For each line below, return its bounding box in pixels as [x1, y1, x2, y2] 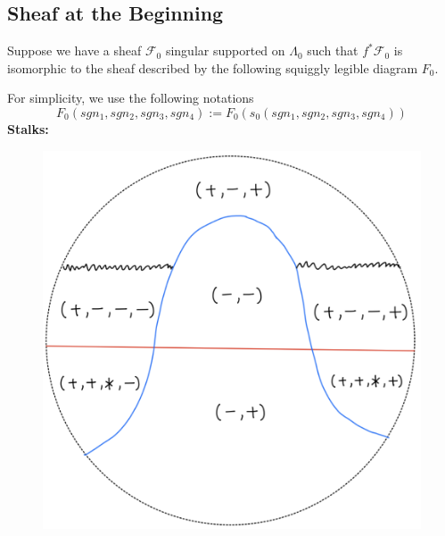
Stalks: [7, 119, 49, 138]
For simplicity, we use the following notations [7, 88, 254, 107]
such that [307, 41, 358, 60]
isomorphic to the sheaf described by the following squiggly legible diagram [7, 58, 418, 77]
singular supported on [165, 41, 285, 60]
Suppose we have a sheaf [7, 41, 142, 60]
